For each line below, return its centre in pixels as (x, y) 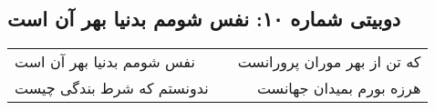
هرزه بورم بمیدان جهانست (339, 88)
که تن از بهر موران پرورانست (329, 62)
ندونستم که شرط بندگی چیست (112, 88)
